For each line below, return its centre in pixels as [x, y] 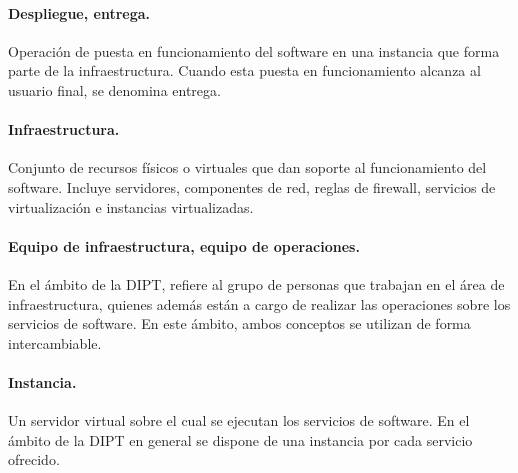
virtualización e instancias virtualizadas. [131, 206]
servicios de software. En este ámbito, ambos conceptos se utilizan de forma [239, 323]
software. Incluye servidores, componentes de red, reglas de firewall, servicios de [252, 186]
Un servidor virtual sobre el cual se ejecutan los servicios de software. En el [239, 420]
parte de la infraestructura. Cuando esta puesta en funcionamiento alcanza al [244, 70]
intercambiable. [55, 342]
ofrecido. [34, 459]
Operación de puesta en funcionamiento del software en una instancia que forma [254, 50]
